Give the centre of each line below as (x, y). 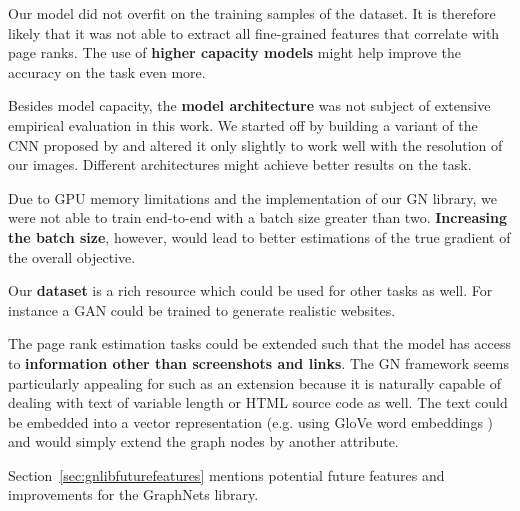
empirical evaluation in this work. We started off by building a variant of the (243, 124)
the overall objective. (72, 256)
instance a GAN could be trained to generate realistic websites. (202, 309)
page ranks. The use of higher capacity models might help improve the (234, 52)
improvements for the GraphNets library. (133, 494)
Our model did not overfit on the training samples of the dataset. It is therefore (252, 13)
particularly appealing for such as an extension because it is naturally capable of (254, 382)
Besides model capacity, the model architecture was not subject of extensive (249, 105)
